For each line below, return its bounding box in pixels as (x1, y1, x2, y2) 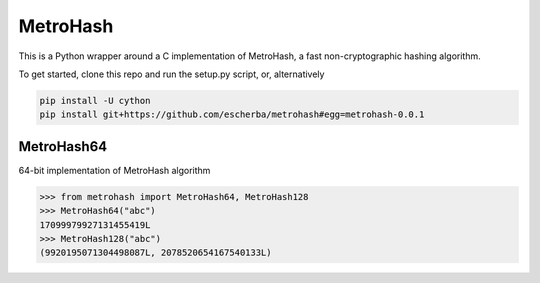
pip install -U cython (39, 95, 151, 106)
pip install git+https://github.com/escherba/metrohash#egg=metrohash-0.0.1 (39, 109, 425, 120)
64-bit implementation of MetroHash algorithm (18, 164, 211, 176)
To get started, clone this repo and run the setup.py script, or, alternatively (18, 68, 325, 80)
